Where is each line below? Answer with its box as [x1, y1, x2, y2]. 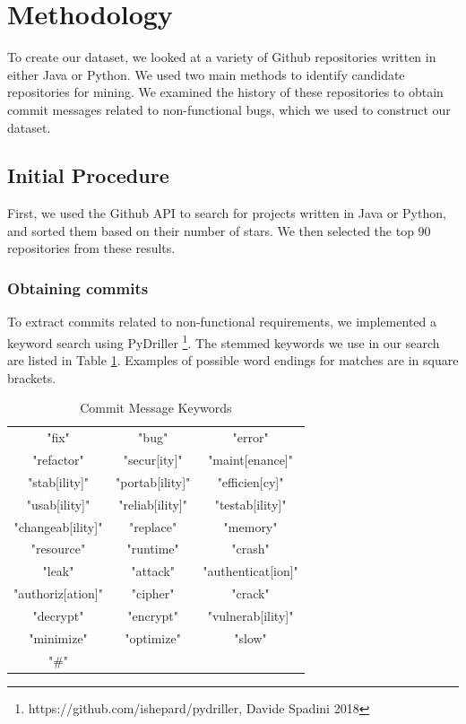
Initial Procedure [7, 161, 169, 189]
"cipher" [131, 584, 175, 603]
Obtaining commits [7, 277, 149, 299]
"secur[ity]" [123, 450, 183, 469]
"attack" [131, 562, 175, 580]
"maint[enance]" [208, 450, 293, 469]
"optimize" [125, 628, 181, 647]
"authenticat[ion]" [203, 562, 298, 580]
